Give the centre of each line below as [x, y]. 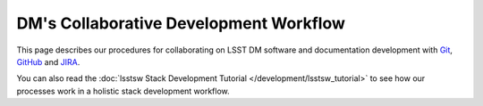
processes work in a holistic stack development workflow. [123, 91]
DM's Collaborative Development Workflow [181, 23]
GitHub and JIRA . [48, 61]
